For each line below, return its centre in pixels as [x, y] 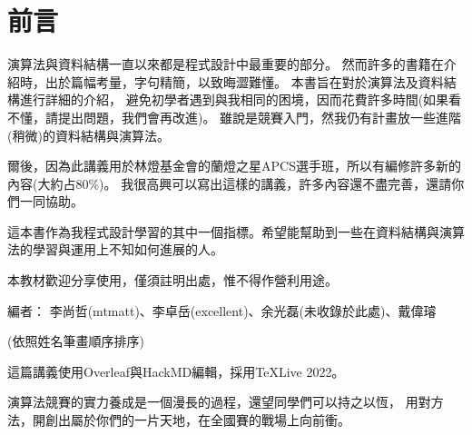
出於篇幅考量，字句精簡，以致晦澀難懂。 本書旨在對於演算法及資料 [244, 81]
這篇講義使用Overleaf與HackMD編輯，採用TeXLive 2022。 [176, 371]
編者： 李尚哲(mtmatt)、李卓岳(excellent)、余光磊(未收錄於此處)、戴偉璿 [222, 310]
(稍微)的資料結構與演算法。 [88, 135]
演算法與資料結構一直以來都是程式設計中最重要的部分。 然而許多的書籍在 [226, 64]
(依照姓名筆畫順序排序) [76, 341]
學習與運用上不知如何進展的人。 [128, 249]
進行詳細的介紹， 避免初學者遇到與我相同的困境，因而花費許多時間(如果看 [241, 99]
